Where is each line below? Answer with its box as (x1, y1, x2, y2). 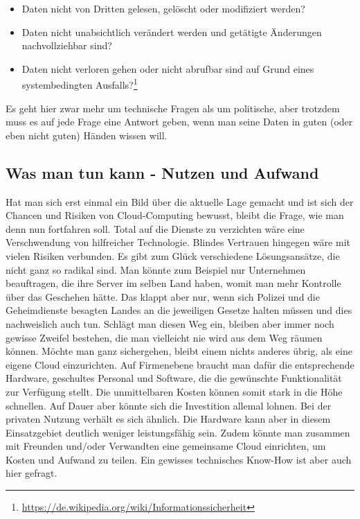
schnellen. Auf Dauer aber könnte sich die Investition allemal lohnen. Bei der (6, 398, 332, 412)
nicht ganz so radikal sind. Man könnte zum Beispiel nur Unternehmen (6, 262, 306, 276)
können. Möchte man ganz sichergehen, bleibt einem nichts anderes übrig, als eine (6, 344, 352, 358)
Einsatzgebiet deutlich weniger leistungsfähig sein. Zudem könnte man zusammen (6, 425, 350, 439)
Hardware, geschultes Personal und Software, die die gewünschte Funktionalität (6, 371, 342, 385)
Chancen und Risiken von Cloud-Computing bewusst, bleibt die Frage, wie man (6, 208, 344, 222)
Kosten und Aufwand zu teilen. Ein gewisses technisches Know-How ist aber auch (6, 452, 352, 466)
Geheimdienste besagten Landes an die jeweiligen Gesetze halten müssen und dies (6, 303, 352, 317)
